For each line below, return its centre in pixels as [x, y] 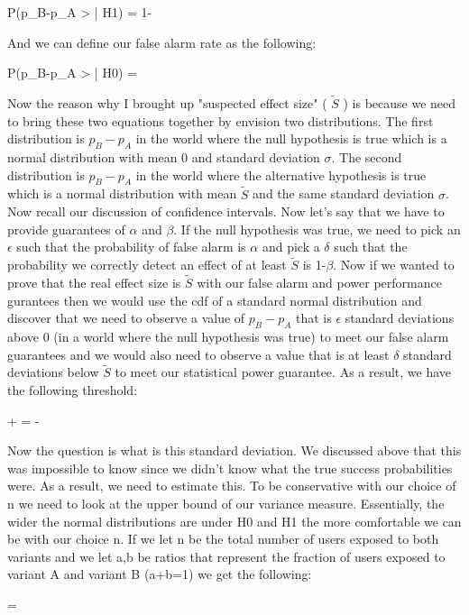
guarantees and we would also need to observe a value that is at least [198, 354]
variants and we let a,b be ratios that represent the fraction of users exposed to [226, 556]
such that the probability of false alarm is [131, 247]
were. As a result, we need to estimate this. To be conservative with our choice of [232, 486]
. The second [367, 156]
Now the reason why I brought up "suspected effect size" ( [167, 103]
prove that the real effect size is [94, 282]
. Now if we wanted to [394, 265]
